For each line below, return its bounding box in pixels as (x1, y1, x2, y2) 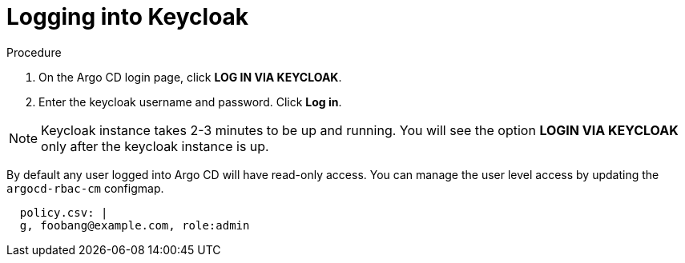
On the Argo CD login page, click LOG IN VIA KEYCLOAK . (38, 70, 342, 84)
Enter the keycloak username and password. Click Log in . (38, 94, 342, 109)
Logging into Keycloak (6, 3, 249, 30)
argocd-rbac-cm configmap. (6, 181, 164, 195)
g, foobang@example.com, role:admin (19, 218, 250, 232)
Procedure (6, 45, 62, 59)
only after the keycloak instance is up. (41, 137, 269, 154)
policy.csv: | (19, 205, 108, 219)
